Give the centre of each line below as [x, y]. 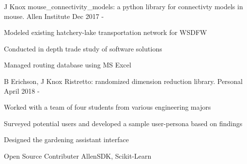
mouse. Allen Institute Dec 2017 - [54, 16]
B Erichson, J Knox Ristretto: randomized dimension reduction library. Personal [123, 81]
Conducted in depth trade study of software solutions [83, 48]
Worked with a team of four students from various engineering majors [108, 107]
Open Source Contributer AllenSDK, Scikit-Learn [78, 156]
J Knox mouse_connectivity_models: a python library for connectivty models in [123, 6]
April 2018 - [22, 90]
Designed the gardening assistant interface [67, 139]
